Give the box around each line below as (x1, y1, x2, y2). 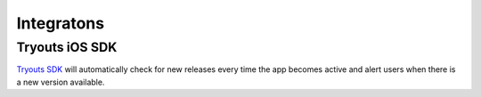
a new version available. (16, 77, 105, 87)
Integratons (16, 13, 105, 33)
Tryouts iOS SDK (16, 39, 118, 55)
